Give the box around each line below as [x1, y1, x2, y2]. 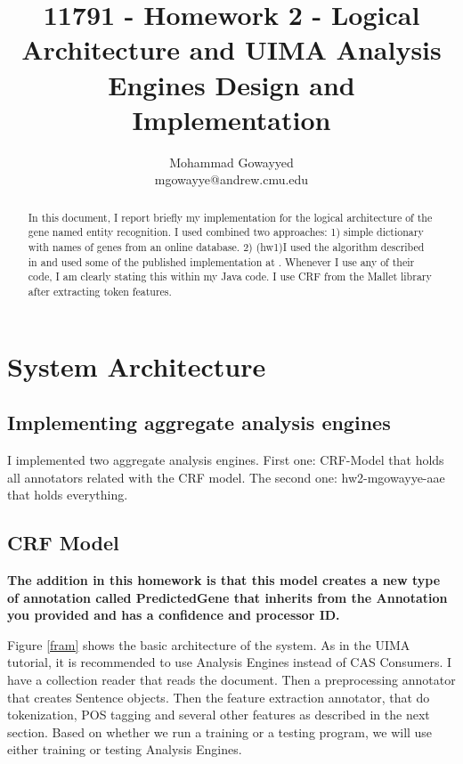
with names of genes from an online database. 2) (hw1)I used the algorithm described [28, 239, 425, 254]
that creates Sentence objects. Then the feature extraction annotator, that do [7, 687, 430, 706]
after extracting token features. [28, 283, 172, 298]
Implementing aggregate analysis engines [7, 409, 391, 436]
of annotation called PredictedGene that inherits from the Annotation [7, 588, 448, 606]
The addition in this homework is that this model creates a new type [7, 570, 441, 589]
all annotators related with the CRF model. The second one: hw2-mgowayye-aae [7, 467, 445, 486]
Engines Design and [108, 66, 355, 102]
